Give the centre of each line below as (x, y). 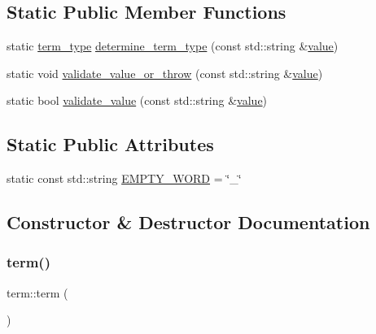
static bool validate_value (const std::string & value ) (137, 100)
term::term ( (37, 292)
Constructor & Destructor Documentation (188, 222)
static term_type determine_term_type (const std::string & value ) (173, 46)
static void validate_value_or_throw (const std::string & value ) (165, 73)
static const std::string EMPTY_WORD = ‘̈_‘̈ (124, 178)
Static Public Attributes (110, 144)
